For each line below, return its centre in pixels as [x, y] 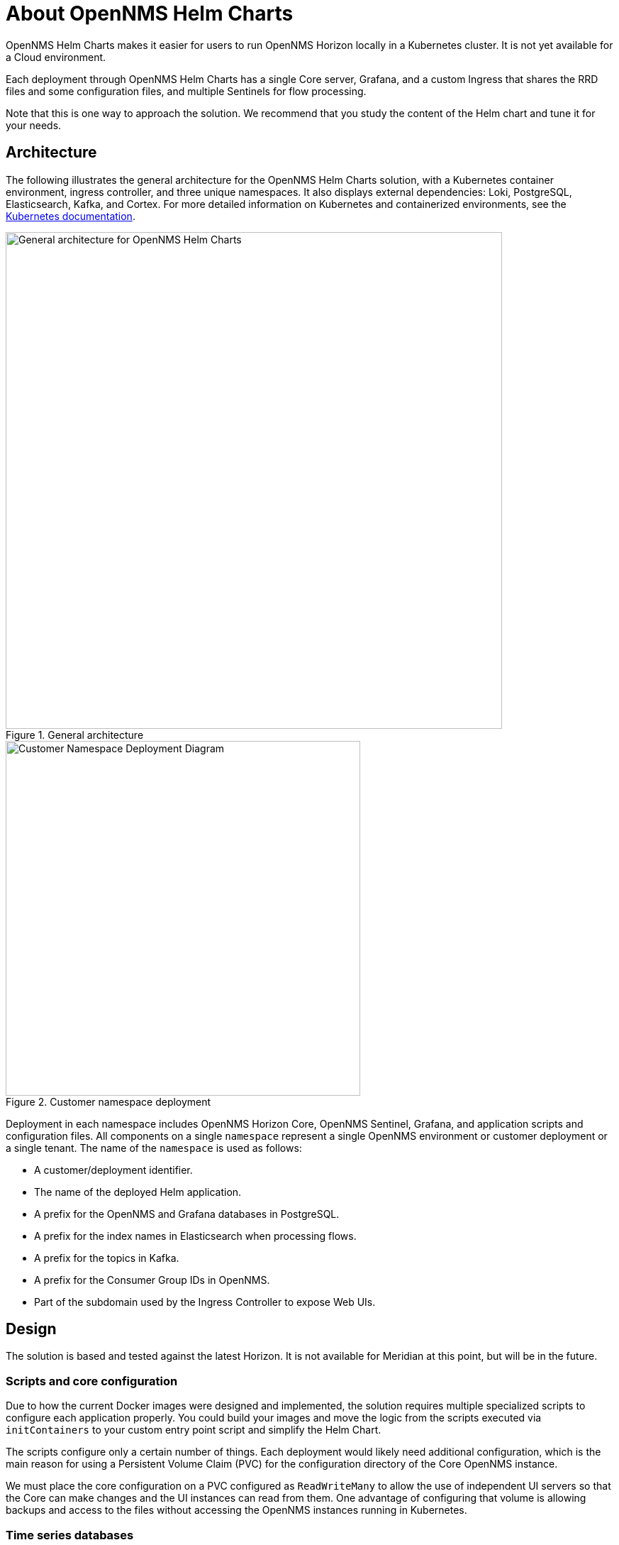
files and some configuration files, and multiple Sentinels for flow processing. [186, 91]
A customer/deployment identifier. [113, 1170]
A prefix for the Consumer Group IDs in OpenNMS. [152, 1280]
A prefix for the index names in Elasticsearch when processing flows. [195, 1236]
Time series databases [70, 1535]
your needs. [34, 125]
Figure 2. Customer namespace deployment [108, 1101]
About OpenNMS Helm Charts [150, 13]
